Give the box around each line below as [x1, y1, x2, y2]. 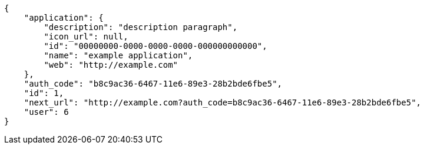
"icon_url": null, [44, 32, 128, 41]
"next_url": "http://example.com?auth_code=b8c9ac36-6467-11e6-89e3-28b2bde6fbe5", [24, 98, 422, 107]
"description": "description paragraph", [44, 22, 238, 32]
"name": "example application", [44, 51, 193, 60]
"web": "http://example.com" [44, 60, 178, 69]
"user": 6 [24, 107, 69, 117]
